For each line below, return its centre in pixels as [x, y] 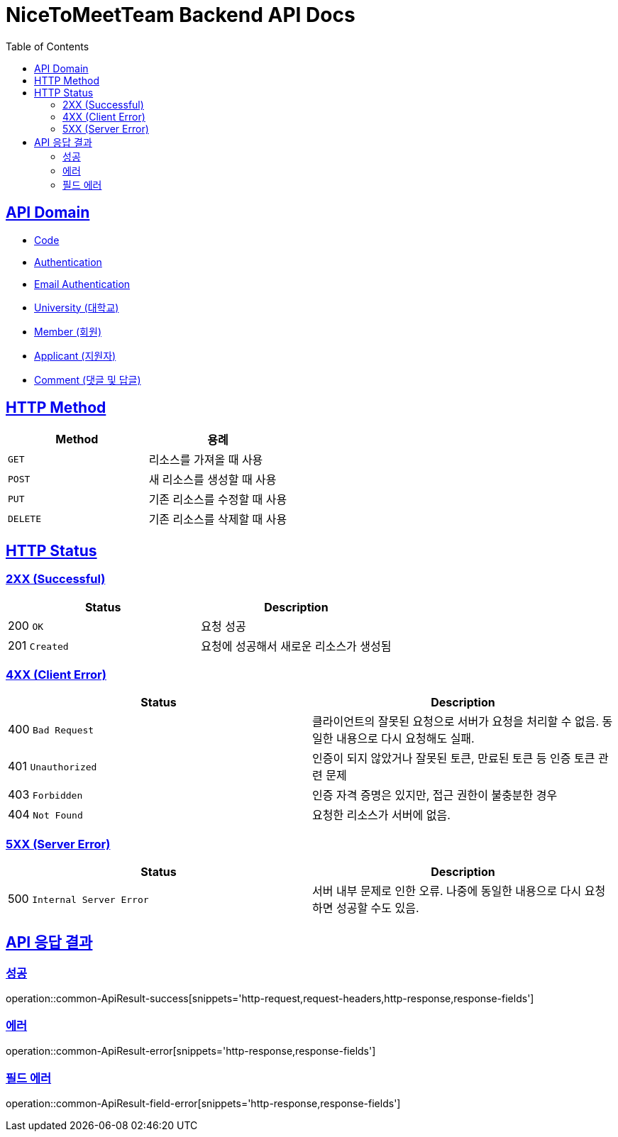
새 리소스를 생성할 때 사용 [213, 480]
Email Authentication [82, 284]
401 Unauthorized [53, 766]
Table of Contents [48, 46]
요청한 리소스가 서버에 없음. [381, 815]
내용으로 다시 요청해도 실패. [405, 739]
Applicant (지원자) [75, 355]
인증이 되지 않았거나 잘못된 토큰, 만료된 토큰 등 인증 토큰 [454, 759]
